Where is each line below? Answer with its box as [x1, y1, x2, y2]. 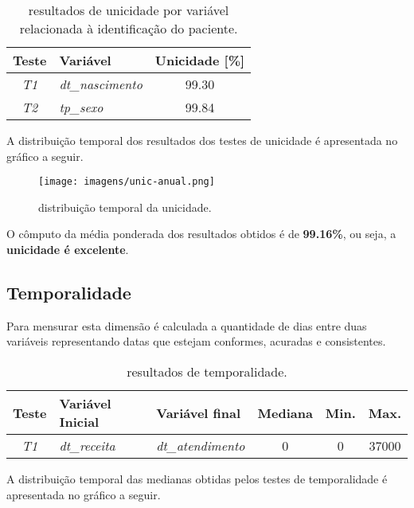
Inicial [59, 412, 100, 432]
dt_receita [59, 436, 115, 455]
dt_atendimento [156, 436, 245, 455]
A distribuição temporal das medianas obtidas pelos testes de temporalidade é [6, 471, 388, 487]
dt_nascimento [59, 75, 143, 93]
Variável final [156, 403, 241, 422]
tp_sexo [59, 98, 103, 116]
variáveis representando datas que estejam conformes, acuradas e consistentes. [6, 333, 386, 350]
